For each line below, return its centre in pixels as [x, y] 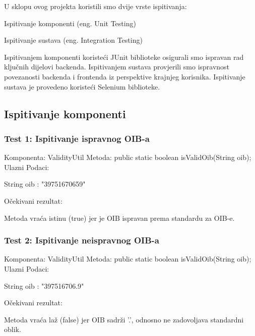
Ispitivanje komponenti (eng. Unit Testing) [70, 23]
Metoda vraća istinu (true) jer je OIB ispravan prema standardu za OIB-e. [119, 218]
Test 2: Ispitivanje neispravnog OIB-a [82, 240]
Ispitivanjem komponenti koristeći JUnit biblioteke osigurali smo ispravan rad [124, 57]
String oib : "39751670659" [45, 184]
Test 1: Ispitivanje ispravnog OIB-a [77, 138]
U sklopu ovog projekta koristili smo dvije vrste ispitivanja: [95, 6]
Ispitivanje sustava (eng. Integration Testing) [73, 40]
